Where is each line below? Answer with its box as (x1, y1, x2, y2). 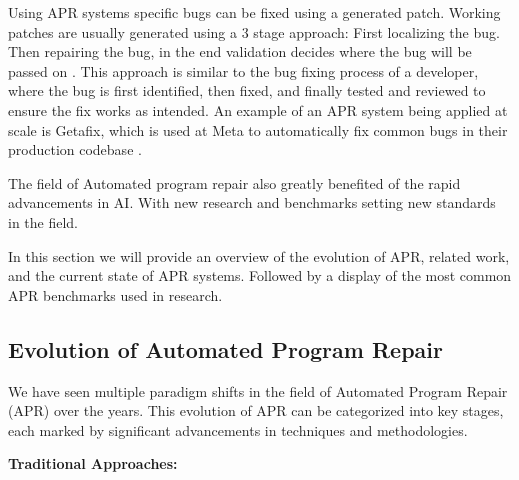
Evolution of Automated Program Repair (8, 333, 443, 364)
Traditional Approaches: (8, 453, 178, 474)
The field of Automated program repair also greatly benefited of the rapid (8, 172, 461, 193)
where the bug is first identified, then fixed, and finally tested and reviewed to (8, 80, 486, 101)
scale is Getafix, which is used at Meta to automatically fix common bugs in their (8, 119, 508, 140)
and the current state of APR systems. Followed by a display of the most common (8, 265, 512, 286)
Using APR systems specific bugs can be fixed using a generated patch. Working (8, 2, 501, 22)
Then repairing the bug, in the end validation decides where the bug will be (8, 41, 472, 62)
